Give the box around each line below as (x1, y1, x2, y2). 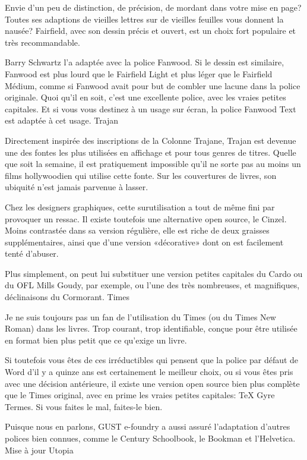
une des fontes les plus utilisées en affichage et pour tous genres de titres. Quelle (5, 146, 296, 158)
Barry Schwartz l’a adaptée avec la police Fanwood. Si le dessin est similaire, (5, 56, 284, 68)
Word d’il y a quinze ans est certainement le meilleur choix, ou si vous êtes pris (5, 366, 293, 378)
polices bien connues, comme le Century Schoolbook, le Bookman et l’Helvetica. (5, 432, 296, 444)
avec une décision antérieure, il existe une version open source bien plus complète (5, 377, 300, 389)
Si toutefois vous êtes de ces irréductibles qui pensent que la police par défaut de (5, 354, 299, 366)
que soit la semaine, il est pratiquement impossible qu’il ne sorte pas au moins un (5, 157, 301, 170)
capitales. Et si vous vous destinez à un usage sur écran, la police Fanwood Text (5, 102, 296, 115)
